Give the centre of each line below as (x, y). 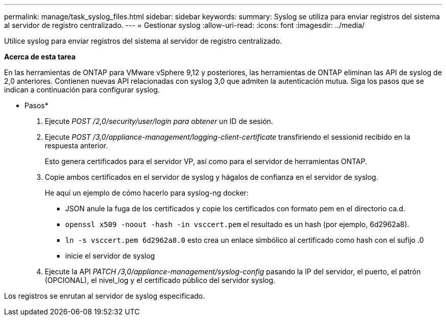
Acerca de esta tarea (40, 57)
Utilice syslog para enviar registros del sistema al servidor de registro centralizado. (143, 41)
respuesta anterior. (76, 146)
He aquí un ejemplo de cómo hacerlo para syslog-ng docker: (147, 193)
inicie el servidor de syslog (110, 256)
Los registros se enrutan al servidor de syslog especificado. (105, 296)
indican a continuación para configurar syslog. (82, 90)
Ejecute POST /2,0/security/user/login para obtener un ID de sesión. (159, 121)
